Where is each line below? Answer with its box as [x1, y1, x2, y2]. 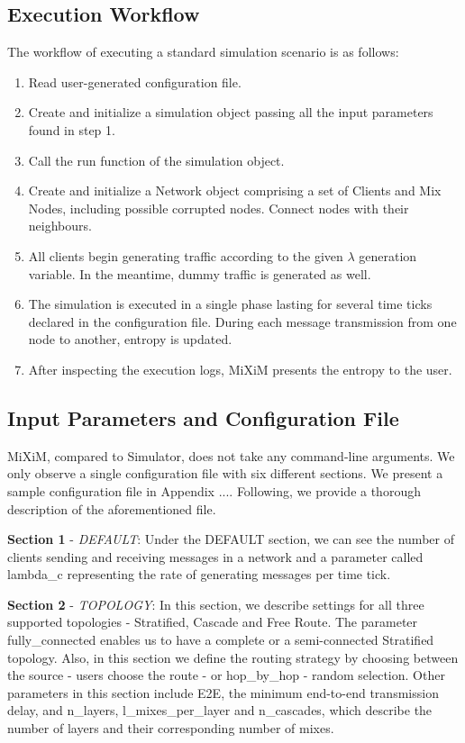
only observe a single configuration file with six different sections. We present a [7, 464, 443, 483]
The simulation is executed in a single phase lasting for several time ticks [28, 294, 433, 313]
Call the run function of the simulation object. [28, 150, 285, 169]
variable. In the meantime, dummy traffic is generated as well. [28, 264, 371, 283]
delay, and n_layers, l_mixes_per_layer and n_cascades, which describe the [7, 701, 433, 720]
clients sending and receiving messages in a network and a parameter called [7, 547, 424, 566]
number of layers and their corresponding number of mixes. [7, 719, 334, 738]
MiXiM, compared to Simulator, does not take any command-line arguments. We [7, 446, 455, 465]
